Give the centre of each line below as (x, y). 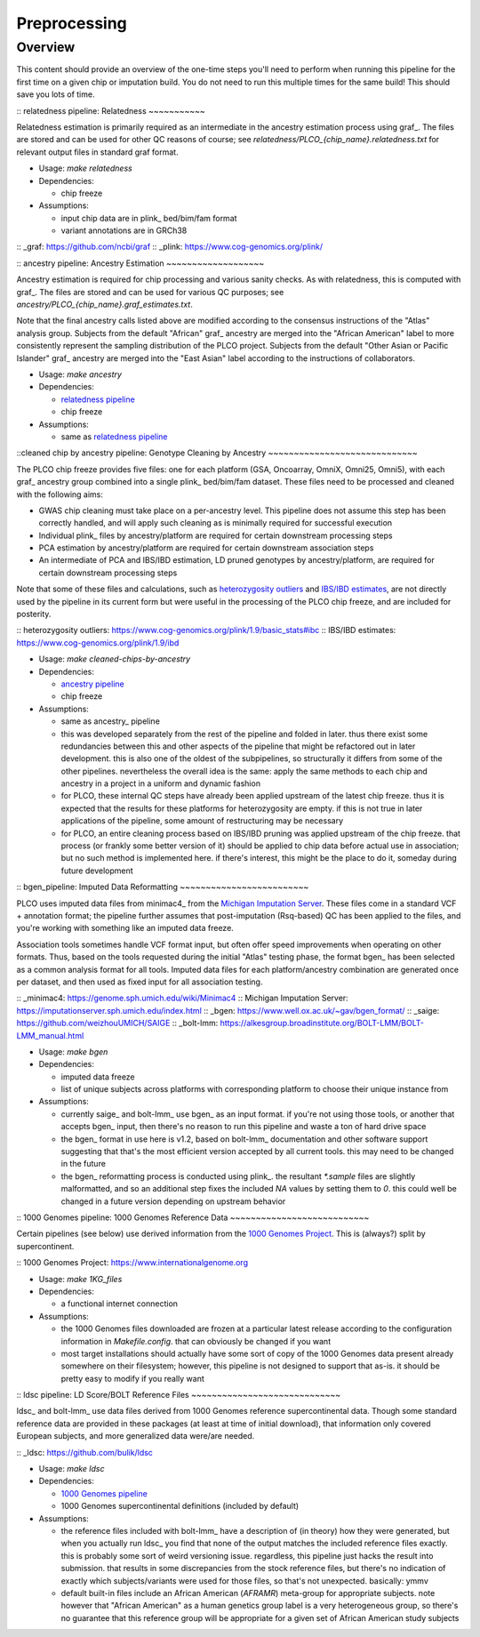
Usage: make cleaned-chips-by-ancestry (115, 659)
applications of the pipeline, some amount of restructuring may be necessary (202, 821)
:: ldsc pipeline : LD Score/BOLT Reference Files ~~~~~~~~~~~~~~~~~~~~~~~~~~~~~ (179, 1395)
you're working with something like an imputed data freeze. (125, 928)
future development (97, 871)
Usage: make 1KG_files (80, 1279)
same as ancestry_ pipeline (110, 721)
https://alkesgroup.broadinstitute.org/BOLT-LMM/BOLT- (322, 1023)
